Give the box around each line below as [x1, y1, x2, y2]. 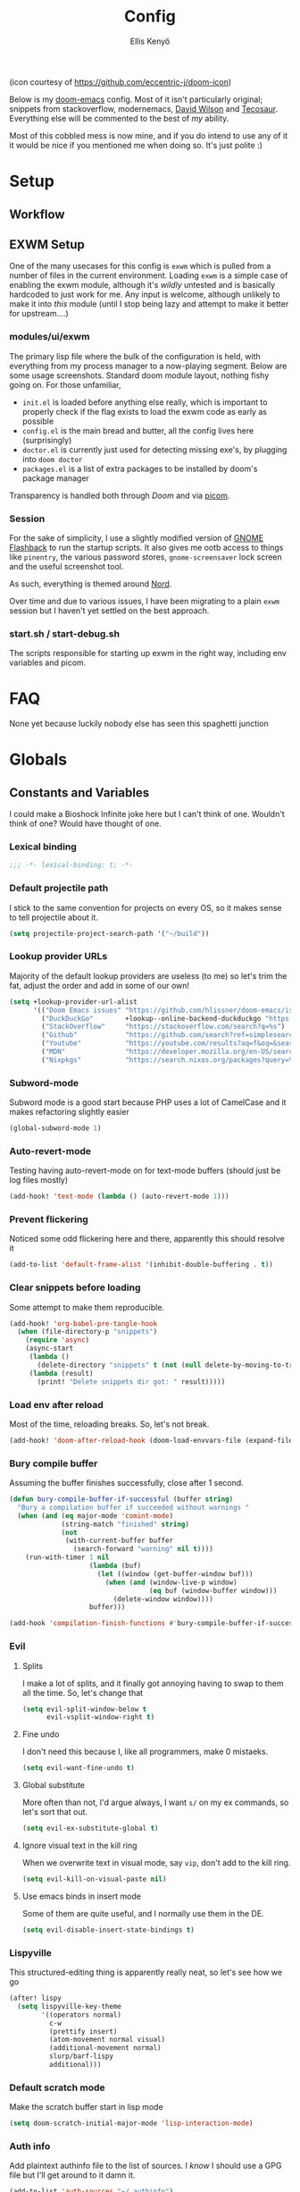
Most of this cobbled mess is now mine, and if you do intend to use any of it [9, 130, 288, 140]
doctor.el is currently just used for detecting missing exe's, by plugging [21, 444, 287, 455]
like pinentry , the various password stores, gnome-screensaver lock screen [9, 552, 283, 562]
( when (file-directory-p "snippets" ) [17, 1328, 158, 1336]
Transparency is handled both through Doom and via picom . [9, 490, 230, 501]
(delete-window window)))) [112, 1594, 214, 1604]
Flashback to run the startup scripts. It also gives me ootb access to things [9, 542, 284, 552]
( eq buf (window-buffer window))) [148, 1586, 278, 1595]
